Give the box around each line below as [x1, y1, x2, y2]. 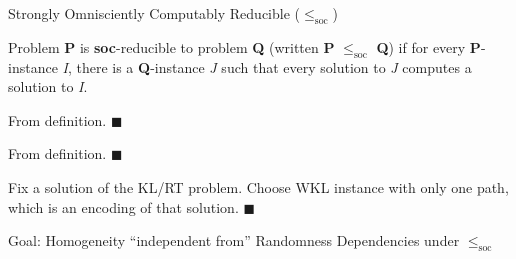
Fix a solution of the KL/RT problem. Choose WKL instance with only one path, [8, 176, 509, 197]
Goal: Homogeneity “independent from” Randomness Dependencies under [8, 230, 460, 251]
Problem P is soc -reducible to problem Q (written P [8, 36, 335, 57]
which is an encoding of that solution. [8, 196, 239, 217]
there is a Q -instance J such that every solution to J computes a [76, 56, 472, 77]
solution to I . [8, 76, 88, 97]
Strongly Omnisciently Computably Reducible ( [8, 3, 301, 23]
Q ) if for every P [376, 36, 481, 57]
